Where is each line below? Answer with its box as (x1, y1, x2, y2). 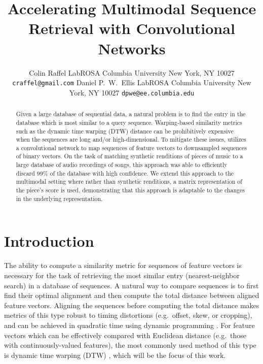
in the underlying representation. (16, 194, 103, 203)
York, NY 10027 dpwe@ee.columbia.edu (69, 87, 195, 97)
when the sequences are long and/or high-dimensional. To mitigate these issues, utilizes (16, 135, 246, 144)
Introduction (4, 230, 94, 251)
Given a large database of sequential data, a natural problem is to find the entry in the (16, 110, 246, 118)
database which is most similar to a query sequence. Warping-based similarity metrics (16, 118, 242, 126)
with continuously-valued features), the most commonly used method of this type (4, 340, 256, 350)
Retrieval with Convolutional (28, 18, 235, 39)
